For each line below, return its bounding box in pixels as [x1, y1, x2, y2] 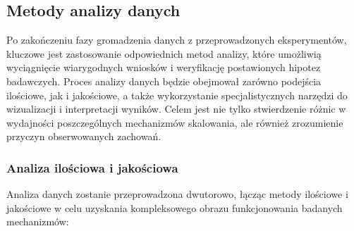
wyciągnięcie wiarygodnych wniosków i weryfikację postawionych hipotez [6, 60, 321, 75]
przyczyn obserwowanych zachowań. [6, 129, 161, 144]
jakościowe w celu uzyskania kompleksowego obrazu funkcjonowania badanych [6, 200, 343, 215]
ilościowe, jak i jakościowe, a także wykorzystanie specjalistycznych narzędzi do [6, 87, 348, 102]
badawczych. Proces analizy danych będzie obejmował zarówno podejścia [6, 73, 322, 88]
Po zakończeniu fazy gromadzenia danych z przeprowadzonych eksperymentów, [6, 32, 347, 47]
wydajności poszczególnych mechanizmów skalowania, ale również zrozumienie [6, 115, 343, 130]
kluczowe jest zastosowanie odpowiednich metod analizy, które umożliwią [6, 46, 322, 61]
